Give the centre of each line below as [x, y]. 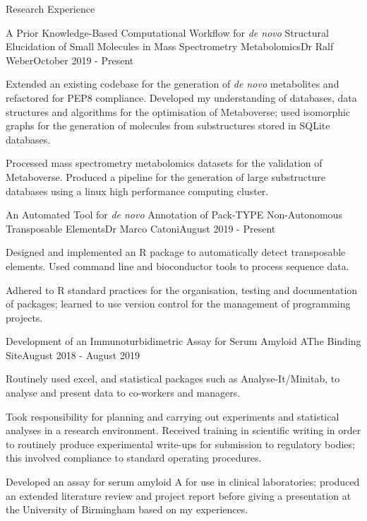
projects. [24, 317]
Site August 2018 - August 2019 [73, 355]
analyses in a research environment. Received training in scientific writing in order [183, 430]
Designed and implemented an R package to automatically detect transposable [176, 252]
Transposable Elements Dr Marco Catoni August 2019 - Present [141, 228]
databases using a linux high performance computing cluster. [137, 191]
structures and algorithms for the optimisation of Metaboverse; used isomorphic [178, 111]
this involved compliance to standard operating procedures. [134, 458]
